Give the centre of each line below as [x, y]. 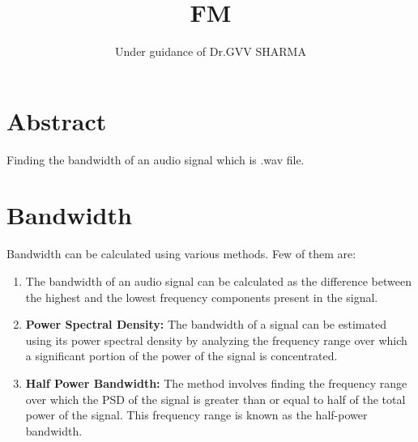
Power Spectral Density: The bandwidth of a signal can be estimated [206, 324]
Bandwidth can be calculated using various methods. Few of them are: [181, 254]
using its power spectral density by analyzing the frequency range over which [216, 340]
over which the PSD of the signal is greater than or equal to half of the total [215, 399]
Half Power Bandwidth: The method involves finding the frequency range [216, 382]
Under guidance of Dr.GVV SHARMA [211, 51]
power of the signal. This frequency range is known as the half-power [196, 415]
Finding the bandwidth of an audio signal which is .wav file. [156, 159]
